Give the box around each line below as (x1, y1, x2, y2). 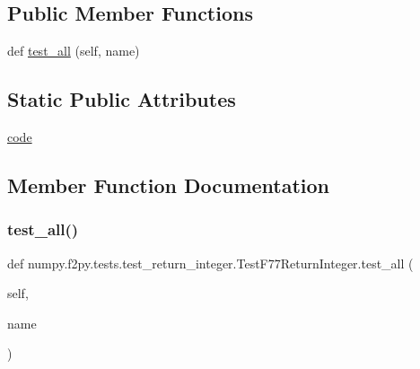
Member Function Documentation (7, 171, 330, 198)
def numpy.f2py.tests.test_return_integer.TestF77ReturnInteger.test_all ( (7, 253, 414, 272)
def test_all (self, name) (7, 41, 140, 60)
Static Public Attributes (7, 85, 236, 113)
